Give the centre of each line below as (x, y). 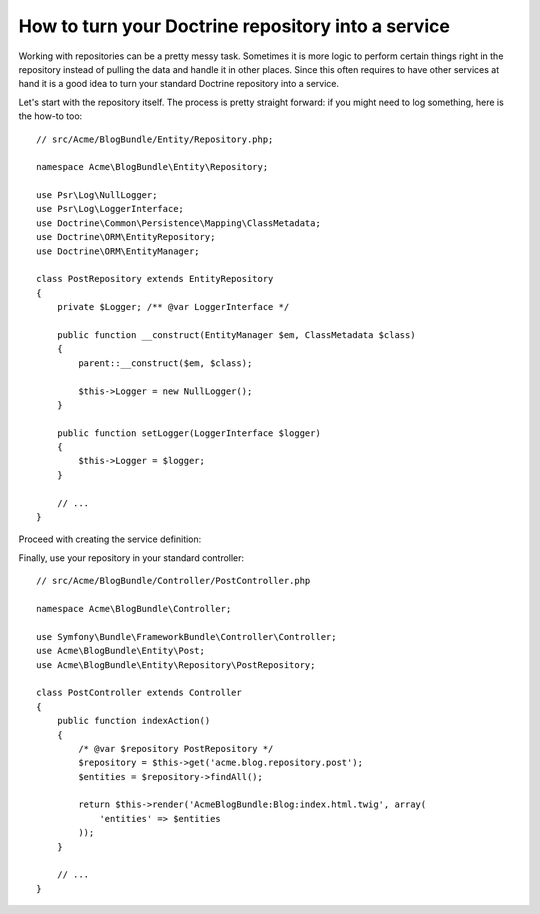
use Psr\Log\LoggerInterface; (110, 209)
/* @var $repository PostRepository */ (176, 748)
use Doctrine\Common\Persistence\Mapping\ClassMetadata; (179, 223)
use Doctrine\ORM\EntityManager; (118, 251)
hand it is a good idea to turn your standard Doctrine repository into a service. (179, 84)
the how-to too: (50, 116)
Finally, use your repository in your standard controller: (131, 557)
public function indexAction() (133, 721)
